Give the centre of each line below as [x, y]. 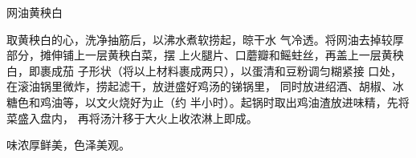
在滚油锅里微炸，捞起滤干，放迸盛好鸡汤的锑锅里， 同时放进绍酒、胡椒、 [200, 86]
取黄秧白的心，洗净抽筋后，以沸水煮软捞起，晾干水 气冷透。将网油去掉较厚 [205, 39]
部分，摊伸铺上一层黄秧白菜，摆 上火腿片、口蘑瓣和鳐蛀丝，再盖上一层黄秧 [205, 55]
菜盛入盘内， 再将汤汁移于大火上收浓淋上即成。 [132, 117]
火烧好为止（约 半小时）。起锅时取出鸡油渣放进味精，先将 [258, 101]
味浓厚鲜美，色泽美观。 [68, 145]
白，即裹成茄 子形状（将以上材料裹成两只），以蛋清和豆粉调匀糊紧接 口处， [204, 70]
